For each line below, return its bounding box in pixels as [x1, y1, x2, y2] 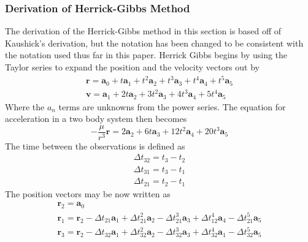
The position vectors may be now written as [5, 187, 171, 200]
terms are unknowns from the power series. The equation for [58, 100, 286, 113]
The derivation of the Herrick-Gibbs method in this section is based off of [5, 25, 282, 37]
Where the [5, 100, 45, 113]
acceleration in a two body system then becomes [5, 112, 187, 125]
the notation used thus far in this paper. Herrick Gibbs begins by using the [5, 48, 288, 61]
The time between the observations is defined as [5, 139, 185, 152]
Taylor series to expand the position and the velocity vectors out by [5, 61, 260, 73]
